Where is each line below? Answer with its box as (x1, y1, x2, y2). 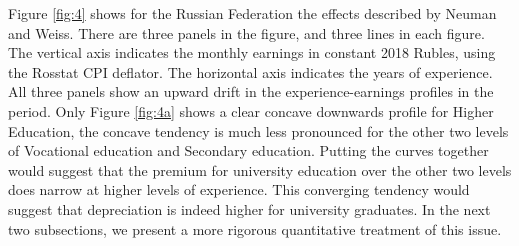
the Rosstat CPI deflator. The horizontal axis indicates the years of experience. (8, 61, 493, 82)
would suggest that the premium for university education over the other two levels (8, 159, 512, 180)
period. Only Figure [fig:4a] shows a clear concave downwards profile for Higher (8, 100, 494, 121)
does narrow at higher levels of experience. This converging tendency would (8, 179, 470, 200)
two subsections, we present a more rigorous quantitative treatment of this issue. (8, 218, 502, 239)
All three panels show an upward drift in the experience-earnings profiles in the (8, 81, 494, 102)
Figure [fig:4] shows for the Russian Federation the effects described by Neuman (8, 3, 497, 23)
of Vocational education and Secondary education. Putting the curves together (8, 140, 489, 161)
